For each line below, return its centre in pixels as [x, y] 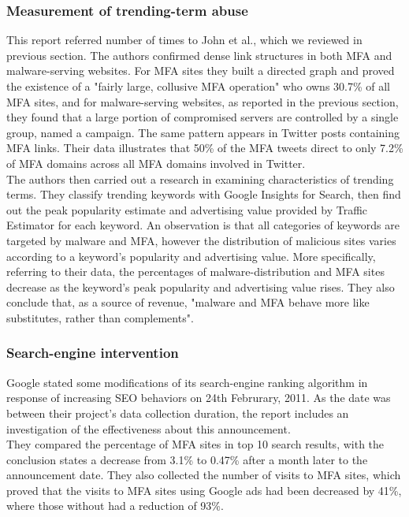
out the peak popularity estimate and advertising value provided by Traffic [187, 209]
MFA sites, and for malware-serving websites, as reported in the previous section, [203, 101]
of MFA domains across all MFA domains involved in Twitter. [156, 163]
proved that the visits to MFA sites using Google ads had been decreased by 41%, [204, 490]
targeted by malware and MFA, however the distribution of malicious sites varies [201, 240]
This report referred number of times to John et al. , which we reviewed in [184, 40]
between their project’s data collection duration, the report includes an [178, 413]
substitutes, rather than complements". [100, 317]
